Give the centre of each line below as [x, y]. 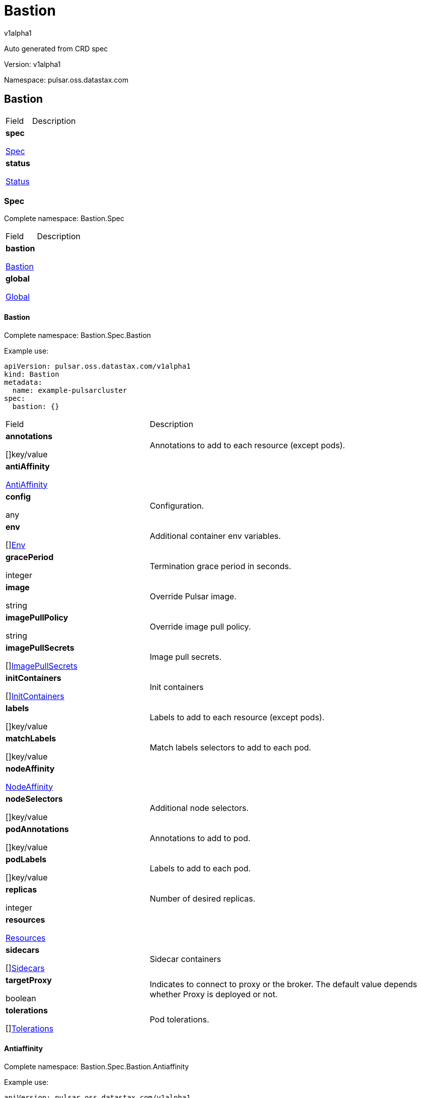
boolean [21, 998]
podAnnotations [37, 829]
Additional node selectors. [199, 808]
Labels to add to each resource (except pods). [237, 717]
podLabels [26, 859]
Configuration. [177, 505]
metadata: [23, 382]
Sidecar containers [185, 959]
